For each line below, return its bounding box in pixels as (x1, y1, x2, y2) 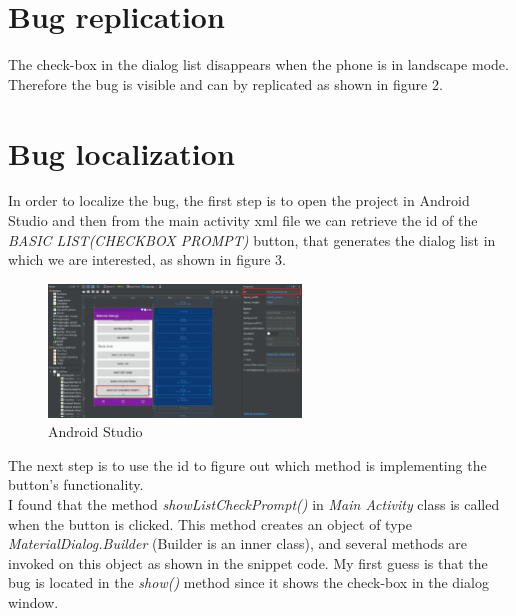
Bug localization (8, 132, 235, 173)
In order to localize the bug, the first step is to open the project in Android (8, 190, 470, 211)
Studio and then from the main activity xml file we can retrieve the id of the (8, 210, 478, 231)
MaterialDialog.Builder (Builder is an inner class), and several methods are (8, 533, 467, 554)
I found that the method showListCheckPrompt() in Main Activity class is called (8, 494, 500, 515)
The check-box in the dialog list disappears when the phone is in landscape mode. (8, 54, 509, 75)
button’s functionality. (8, 474, 144, 495)
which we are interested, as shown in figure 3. (8, 249, 286, 270)
